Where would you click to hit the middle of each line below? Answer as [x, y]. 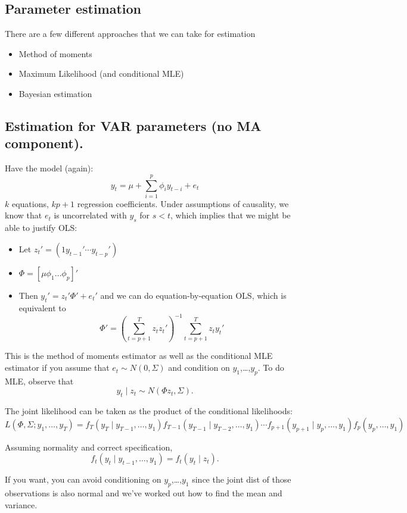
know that [24, 215]
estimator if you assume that [57, 367]
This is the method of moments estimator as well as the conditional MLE [139, 356]
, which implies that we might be [231, 215]
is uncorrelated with [90, 215]
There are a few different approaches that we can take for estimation [130, 34]
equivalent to [42, 307]
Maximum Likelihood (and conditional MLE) [101, 73]
